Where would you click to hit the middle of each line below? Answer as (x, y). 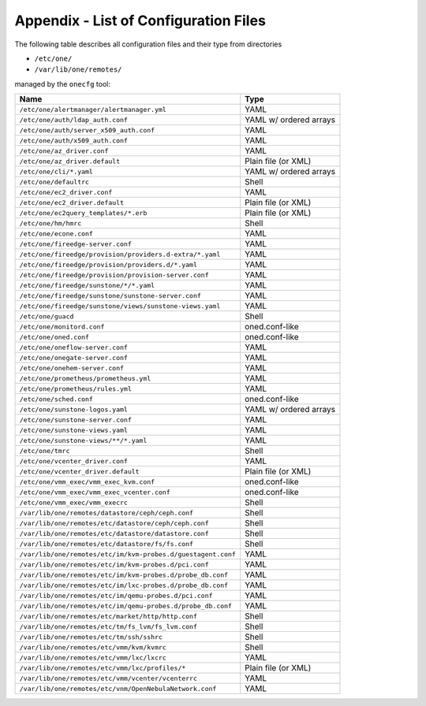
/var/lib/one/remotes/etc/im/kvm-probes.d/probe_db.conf (124, 575)
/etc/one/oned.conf (54, 337)
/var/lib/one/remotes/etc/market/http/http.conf (108, 616)
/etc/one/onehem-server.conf (72, 368)
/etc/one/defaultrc (54, 182)
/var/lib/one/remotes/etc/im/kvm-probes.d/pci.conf (114, 565)
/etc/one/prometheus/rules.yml (75, 389)
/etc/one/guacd (47, 316)
